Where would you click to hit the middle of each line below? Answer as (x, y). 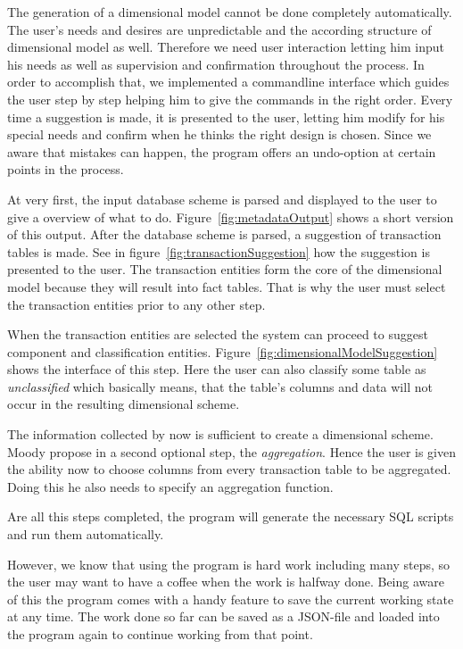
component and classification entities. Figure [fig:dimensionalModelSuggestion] (223, 351)
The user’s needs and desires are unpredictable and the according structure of (219, 29)
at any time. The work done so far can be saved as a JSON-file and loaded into (223, 616)
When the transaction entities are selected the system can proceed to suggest (218, 334)
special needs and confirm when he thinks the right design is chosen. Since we (219, 134)
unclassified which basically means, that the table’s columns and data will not (220, 386)
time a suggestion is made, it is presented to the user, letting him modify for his (226, 116)
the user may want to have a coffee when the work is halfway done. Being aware (226, 582)
